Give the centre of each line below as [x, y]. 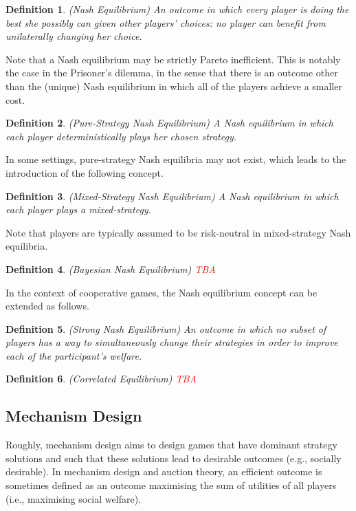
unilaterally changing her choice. [74, 36]
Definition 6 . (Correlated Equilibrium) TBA [101, 379]
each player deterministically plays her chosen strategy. [121, 136]
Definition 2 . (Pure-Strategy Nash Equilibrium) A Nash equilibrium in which [169, 123]
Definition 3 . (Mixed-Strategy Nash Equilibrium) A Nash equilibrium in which [172, 196]
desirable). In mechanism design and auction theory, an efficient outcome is [164, 471]
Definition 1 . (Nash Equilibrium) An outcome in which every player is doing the [177, 9]
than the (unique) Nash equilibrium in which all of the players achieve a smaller [174, 86]
